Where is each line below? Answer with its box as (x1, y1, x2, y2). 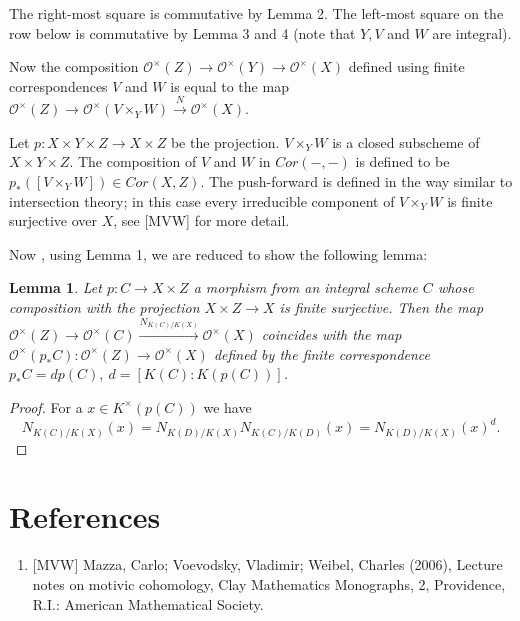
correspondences (9, 75, 108, 96)
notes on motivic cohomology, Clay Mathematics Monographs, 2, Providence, (32, 573, 506, 594)
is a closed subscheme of (332, 131, 480, 152)
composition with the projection (9, 296, 200, 317)
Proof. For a (9, 396, 83, 417)
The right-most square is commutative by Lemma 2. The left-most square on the (9, 3, 504, 23)
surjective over (9, 210, 98, 231)
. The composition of (69, 151, 197, 172)
